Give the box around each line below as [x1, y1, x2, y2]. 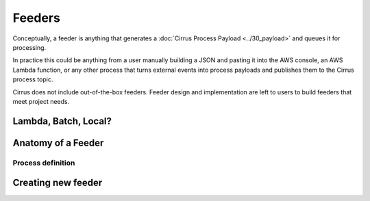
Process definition [12, 158, 75, 167]
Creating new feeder [12, 177, 103, 189]
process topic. [12, 75, 53, 83]
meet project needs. [12, 97, 70, 105]
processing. [12, 43, 47, 51]
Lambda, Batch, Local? [12, 115, 112, 126]
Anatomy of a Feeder [12, 137, 104, 148]
